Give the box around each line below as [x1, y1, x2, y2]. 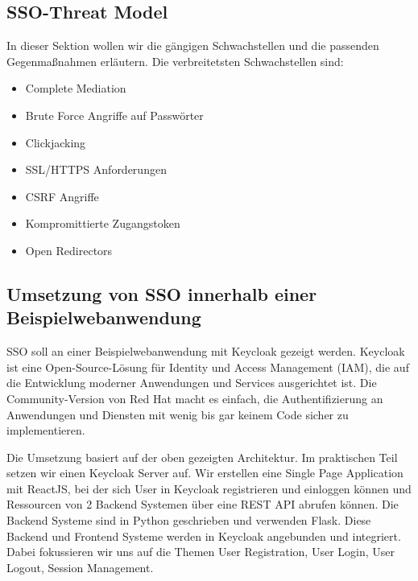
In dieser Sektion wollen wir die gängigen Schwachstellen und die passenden [6, 37, 379, 54]
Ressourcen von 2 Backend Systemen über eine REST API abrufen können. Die [6, 496, 399, 513]
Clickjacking [25, 134, 86, 150]
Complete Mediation [25, 80, 126, 97]
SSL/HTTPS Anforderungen [25, 161, 167, 178]
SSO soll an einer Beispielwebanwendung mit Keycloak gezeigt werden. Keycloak [6, 343, 405, 360]
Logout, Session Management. [6, 558, 154, 575]
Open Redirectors [25, 241, 113, 258]
